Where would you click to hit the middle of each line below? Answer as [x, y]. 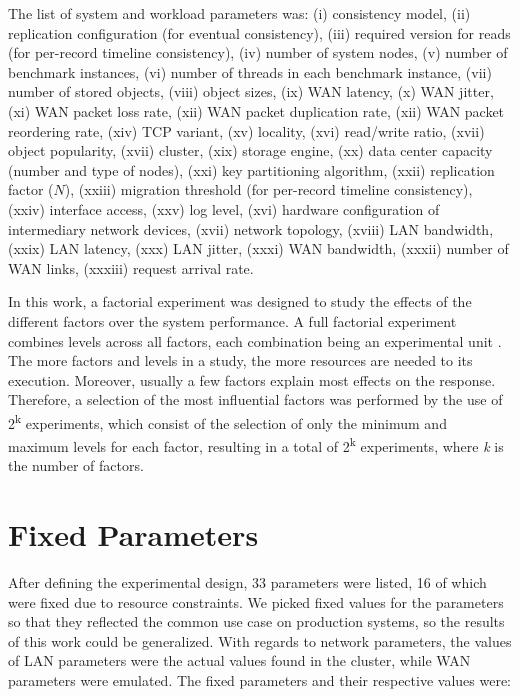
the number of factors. [76, 465]
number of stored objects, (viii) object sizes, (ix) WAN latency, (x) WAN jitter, [251, 91]
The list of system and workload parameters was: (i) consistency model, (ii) [239, 13]
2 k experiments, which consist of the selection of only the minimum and [227, 421]
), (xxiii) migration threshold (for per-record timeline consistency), [268, 189]
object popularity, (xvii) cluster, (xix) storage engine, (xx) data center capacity [250, 150]
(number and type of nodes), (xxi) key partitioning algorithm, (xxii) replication [251, 169]
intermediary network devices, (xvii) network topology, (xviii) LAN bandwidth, [251, 228]
